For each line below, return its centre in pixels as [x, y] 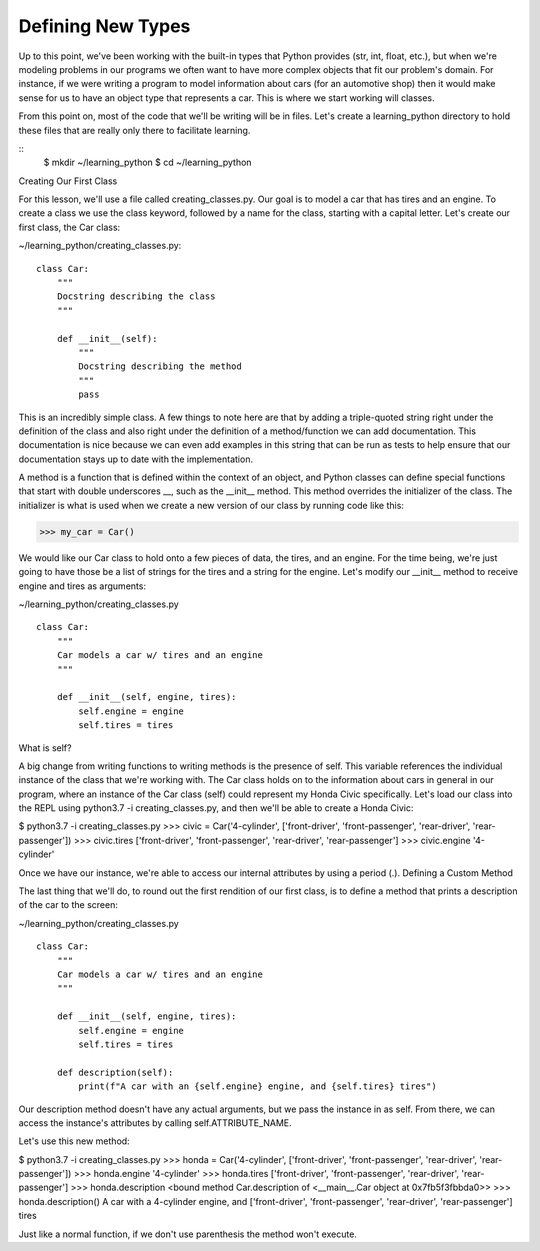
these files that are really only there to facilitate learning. [134, 130]
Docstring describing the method [160, 366]
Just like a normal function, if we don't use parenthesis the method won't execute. [187, 1234]
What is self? [45, 747]
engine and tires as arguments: [82, 586]
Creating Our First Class [68, 181]
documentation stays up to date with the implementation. [136, 459]
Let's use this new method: [74, 1141]
